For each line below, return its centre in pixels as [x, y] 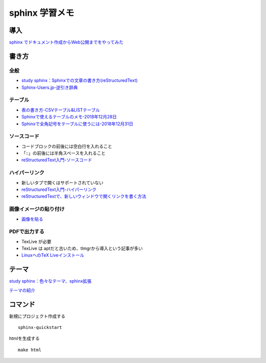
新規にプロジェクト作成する [37, 316]
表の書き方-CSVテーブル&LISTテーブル [61, 110]
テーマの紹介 [22, 290]
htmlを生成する [24, 338]
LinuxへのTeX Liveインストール [53, 255]
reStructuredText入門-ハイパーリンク [59, 189]
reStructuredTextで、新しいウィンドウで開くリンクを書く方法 [84, 196]
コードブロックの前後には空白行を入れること [67, 146]
